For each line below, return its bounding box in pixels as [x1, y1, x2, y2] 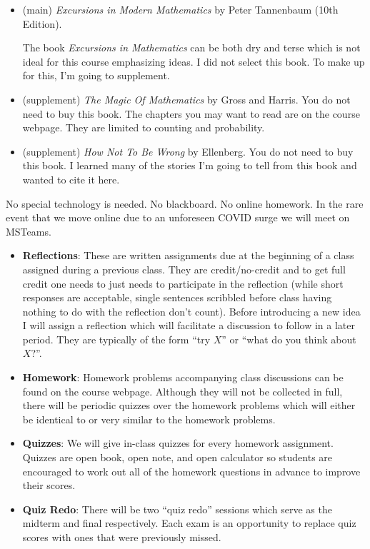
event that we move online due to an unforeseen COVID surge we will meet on [6, 210, 350, 225]
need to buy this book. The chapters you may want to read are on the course [22, 106, 360, 121]
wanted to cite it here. [22, 171, 120, 186]
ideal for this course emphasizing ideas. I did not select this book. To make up [22, 54, 365, 69]
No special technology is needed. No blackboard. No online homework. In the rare [6, 196, 364, 211]
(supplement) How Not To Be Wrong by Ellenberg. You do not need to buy [22, 143, 354, 158]
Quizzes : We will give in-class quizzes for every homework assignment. [22, 435, 334, 450]
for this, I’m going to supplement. [22, 68, 170, 83]
